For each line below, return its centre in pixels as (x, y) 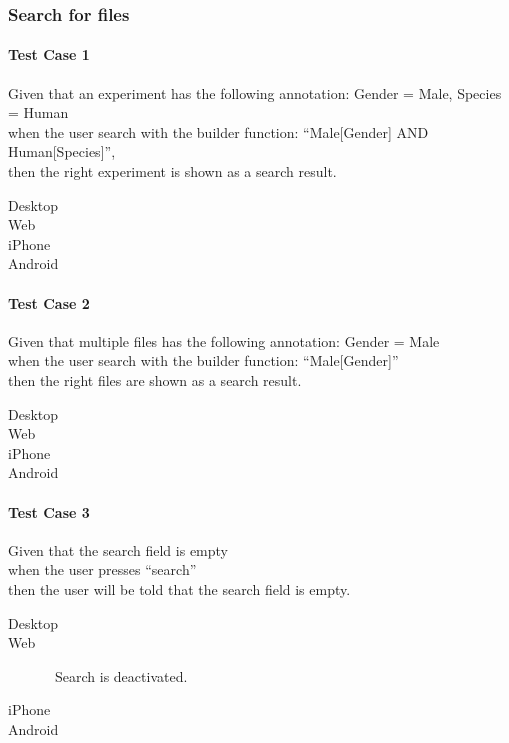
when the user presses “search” (102, 569)
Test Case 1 (49, 54)
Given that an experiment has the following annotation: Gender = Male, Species (255, 92)
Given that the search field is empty (118, 549)
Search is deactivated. (121, 675)
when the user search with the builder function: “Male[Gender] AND (218, 131)
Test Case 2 (49, 302)
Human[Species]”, (62, 151)
